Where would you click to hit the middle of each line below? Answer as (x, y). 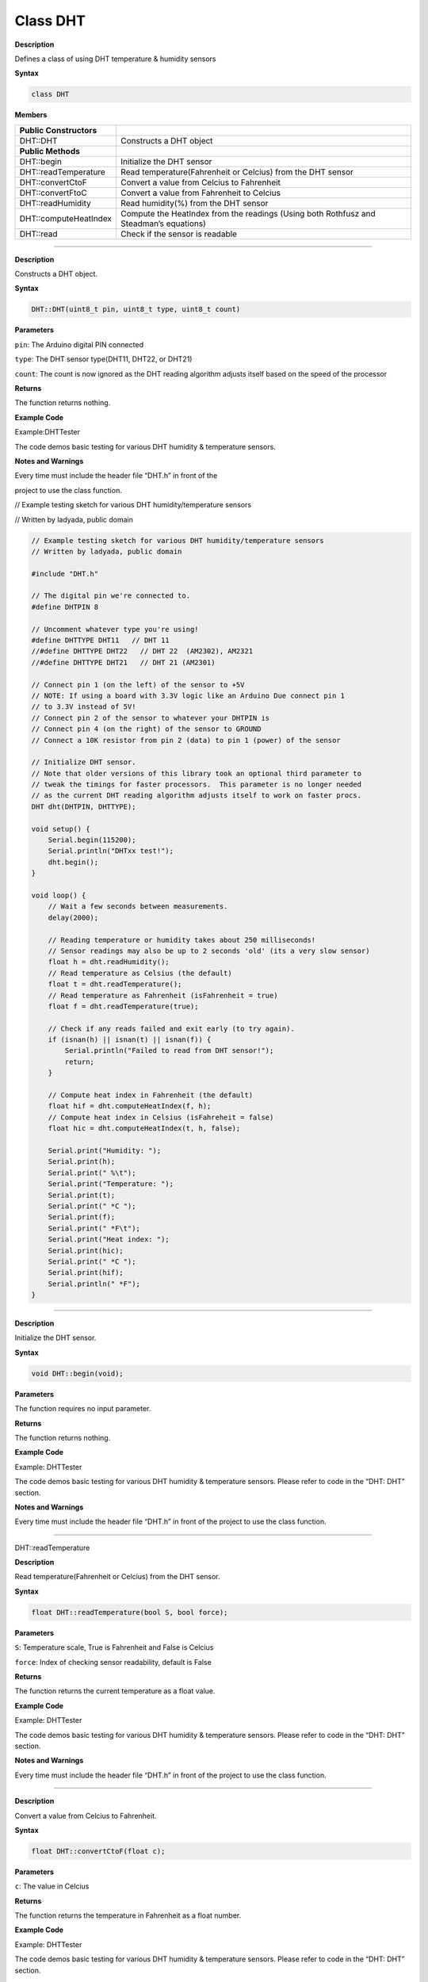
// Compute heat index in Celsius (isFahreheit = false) (161, 1117)
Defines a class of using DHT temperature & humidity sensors (115, 59)
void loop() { (59, 895)
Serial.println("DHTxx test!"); (111, 851)
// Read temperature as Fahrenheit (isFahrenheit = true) (163, 995)
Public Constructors (58, 130)
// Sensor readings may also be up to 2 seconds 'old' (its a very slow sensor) (209, 951)
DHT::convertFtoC (53, 193)
